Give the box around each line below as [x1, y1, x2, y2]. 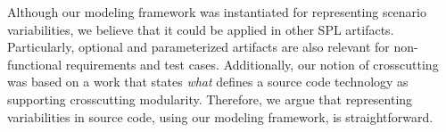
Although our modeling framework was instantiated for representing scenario [7, 3, 426, 21]
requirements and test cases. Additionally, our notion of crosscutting [65, 54, 439, 73]
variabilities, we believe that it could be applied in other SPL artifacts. [7, 20, 394, 38]
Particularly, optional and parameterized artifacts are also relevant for [7, 37, 390, 56]
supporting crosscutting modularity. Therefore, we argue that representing [7, 89, 413, 108]
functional [7, 54, 62, 73]
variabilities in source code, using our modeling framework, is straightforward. [7, 107, 434, 126]
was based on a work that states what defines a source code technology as [7, 72, 409, 91]
